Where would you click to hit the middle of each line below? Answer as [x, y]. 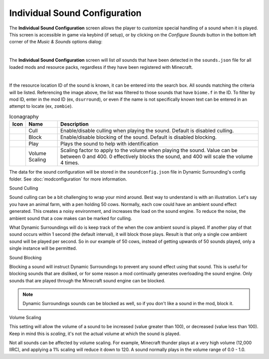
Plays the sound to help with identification [109, 144]
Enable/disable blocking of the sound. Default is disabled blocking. [138, 137]
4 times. [70, 163]
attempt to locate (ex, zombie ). [41, 106]
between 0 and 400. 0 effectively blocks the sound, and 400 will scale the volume [156, 157]
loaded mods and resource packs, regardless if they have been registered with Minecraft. [101, 67]
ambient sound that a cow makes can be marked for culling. [70, 218]
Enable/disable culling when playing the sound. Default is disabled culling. [147, 131]
